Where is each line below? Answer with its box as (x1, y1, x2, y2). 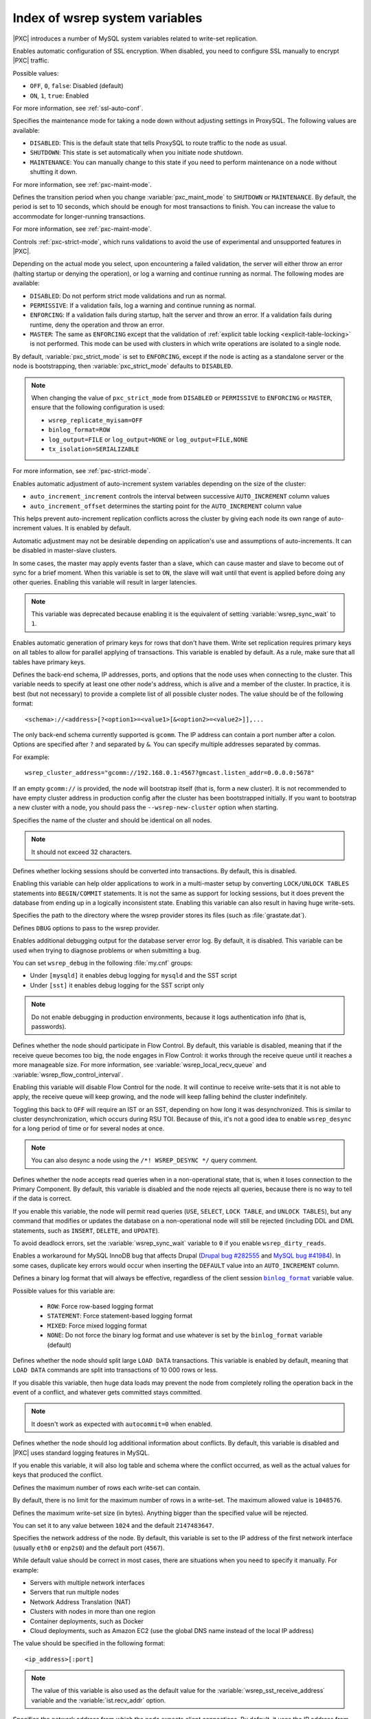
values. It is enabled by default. (43, 524, 132, 532)
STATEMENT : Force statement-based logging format (47, 1312, 193, 1320)
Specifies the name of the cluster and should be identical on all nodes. (12, 815, 212, 824)
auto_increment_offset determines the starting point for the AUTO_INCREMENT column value (30, 502, 302, 510)
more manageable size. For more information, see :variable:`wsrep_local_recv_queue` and (12, 1061, 267, 1069)
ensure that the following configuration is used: (31, 403, 165, 412)
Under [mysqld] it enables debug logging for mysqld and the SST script (30, 972, 237, 980)
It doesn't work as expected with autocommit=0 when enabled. (31, 1420, 213, 1428)
